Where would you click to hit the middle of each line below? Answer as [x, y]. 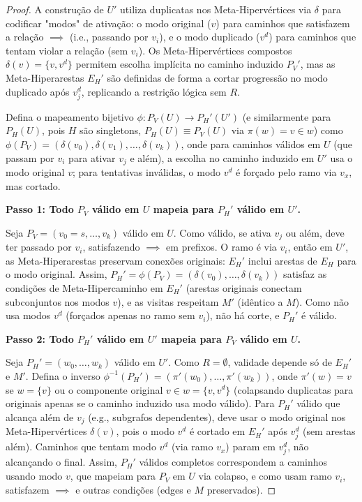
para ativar [92, 157]
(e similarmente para [287, 116]
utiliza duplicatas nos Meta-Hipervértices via [216, 9]
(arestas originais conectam [244, 287]
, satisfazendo [111, 247]
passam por [30, 157]
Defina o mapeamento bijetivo [70, 116]
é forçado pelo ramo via [286, 171]
